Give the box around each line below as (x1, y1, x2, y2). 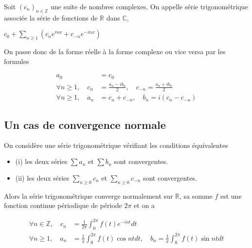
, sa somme (179, 190, 213, 201)
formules (4, 56, 29, 66)
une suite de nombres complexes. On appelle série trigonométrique (50, 1, 248, 11)
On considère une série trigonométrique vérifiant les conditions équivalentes (4, 140, 228, 150)
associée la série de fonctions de (4, 12, 98, 22)
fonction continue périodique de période (4, 200, 122, 210)
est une (220, 190, 242, 201)
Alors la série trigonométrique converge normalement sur (4, 190, 173, 201)
